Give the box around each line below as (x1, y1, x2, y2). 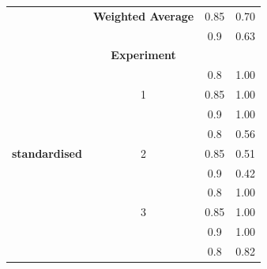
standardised (12, 144, 82, 161)
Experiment (111, 47, 176, 63)
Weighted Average (92, 7, 194, 24)
